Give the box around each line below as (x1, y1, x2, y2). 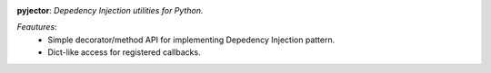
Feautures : (16, 22, 58, 32)
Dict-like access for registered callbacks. (47, 47, 201, 58)
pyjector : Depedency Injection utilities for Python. (16, 5, 204, 15)
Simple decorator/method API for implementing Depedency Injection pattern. (47, 34, 336, 45)
